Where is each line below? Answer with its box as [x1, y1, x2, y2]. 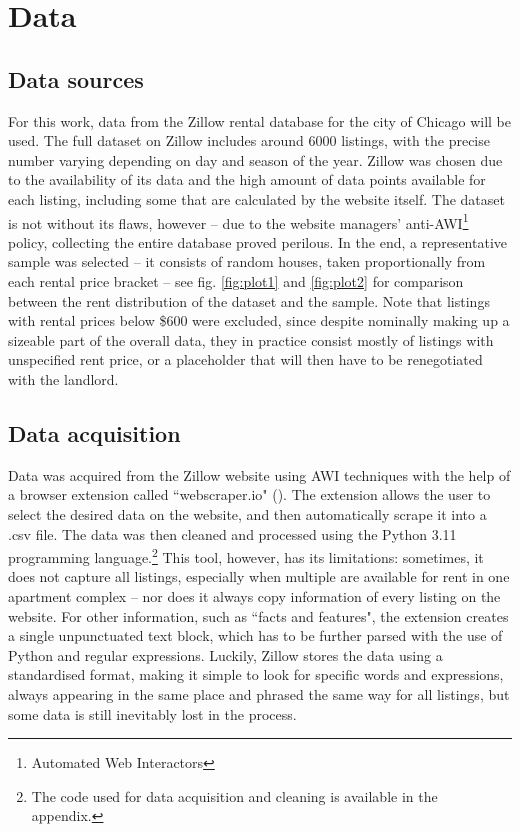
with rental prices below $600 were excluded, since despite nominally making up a [8, 310, 510, 331]
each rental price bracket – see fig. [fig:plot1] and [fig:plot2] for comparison [8, 270, 464, 291]
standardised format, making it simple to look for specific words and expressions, [8, 664, 504, 685]
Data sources [8, 63, 144, 94]
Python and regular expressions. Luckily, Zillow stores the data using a [8, 644, 443, 665]
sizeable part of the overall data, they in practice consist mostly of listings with [8, 329, 494, 350]
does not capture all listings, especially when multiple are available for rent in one [8, 566, 510, 587]
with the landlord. [8, 368, 119, 389]
